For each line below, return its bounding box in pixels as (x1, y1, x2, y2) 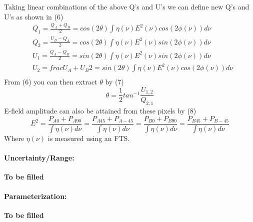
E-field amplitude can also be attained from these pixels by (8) (4, 105, 196, 116)
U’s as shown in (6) (4, 11, 63, 21)
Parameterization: (4, 191, 67, 201)
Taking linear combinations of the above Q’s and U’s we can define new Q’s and (4, 1, 249, 11)
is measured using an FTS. (47, 132, 130, 143)
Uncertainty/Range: (4, 152, 74, 162)
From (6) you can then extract (4, 76, 97, 87)
